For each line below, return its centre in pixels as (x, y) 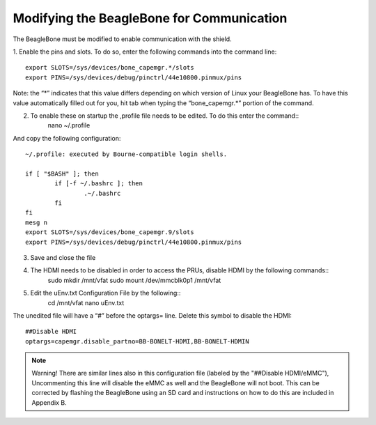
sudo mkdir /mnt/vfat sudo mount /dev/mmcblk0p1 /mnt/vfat (134, 280)
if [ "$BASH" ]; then (62, 173)
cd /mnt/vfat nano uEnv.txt (86, 302)
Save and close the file (63, 257)
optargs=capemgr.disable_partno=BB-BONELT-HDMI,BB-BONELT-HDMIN (138, 341)
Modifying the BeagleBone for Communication (150, 18)
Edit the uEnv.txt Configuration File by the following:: (105, 293)
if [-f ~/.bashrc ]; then (99, 184)
